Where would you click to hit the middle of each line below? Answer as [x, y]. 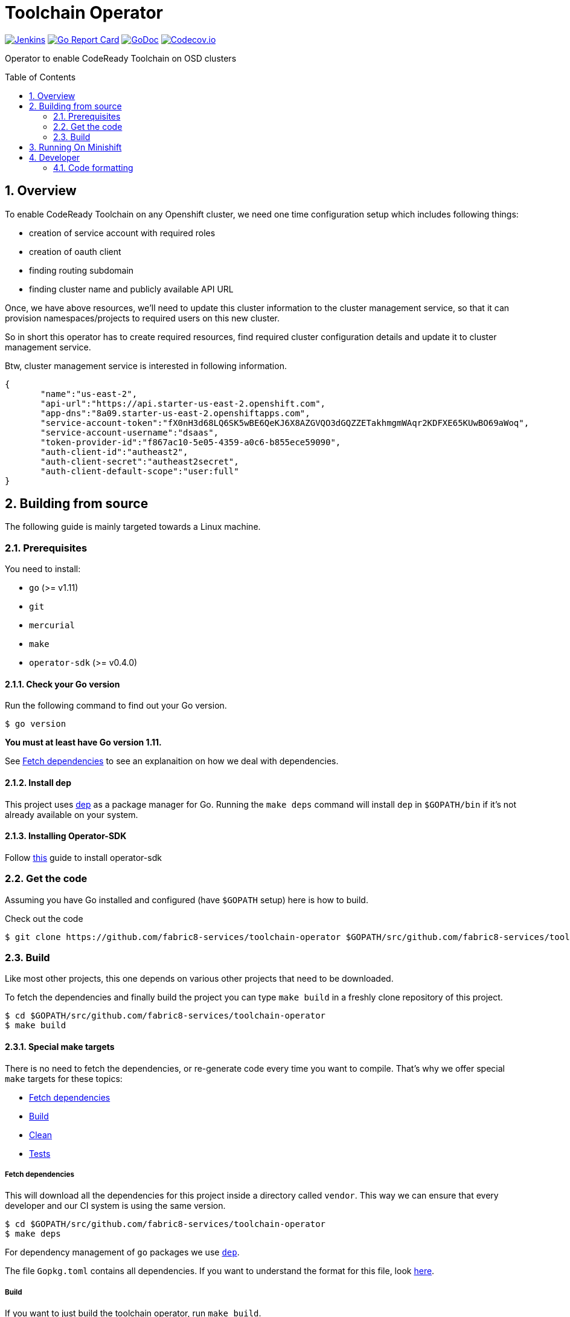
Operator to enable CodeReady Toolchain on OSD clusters [121, 58]
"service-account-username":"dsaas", [130, 432]
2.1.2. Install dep [38, 783]
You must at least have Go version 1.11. [83, 742]
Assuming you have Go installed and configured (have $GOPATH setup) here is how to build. [187, 900]
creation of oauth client [75, 251]
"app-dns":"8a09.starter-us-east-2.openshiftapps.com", [175, 413]
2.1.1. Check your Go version [62, 684]
